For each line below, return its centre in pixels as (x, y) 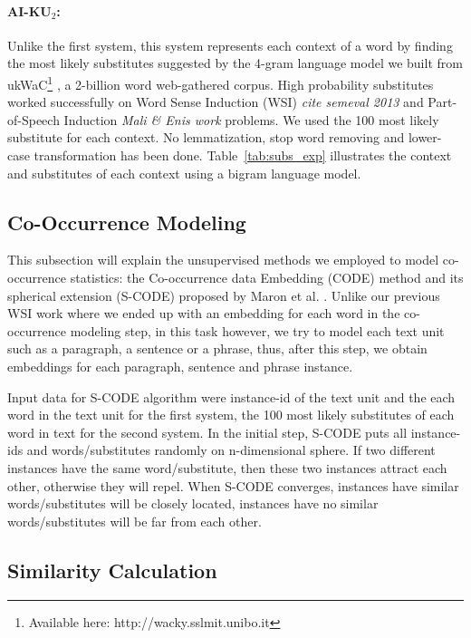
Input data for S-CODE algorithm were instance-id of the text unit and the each (231, 396)
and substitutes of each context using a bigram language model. (184, 173)
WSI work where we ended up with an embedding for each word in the (204, 313)
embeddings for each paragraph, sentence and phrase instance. (180, 366)
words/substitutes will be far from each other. (135, 521)
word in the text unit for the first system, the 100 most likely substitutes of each (231, 415)
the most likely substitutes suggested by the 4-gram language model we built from (235, 63)
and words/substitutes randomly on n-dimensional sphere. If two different (231, 450)
